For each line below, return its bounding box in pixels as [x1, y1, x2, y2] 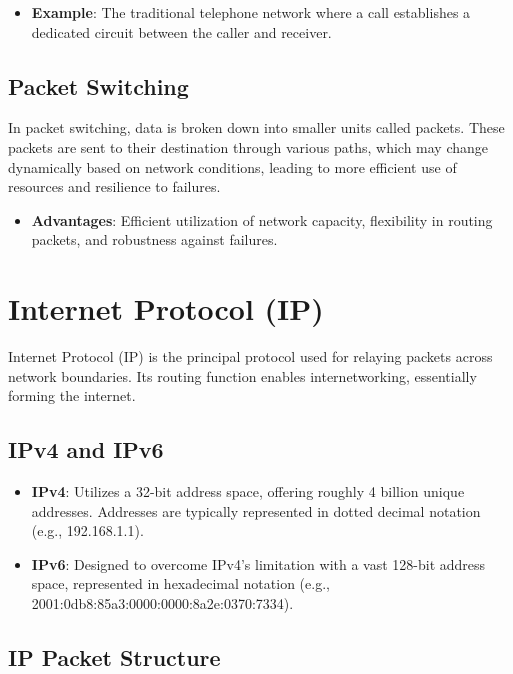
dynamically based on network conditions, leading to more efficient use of [8, 156, 457, 177]
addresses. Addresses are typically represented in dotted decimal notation [31, 500, 481, 521]
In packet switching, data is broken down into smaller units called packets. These [8, 117, 505, 138]
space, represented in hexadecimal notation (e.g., [31, 573, 330, 594]
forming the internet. [8, 385, 136, 406]
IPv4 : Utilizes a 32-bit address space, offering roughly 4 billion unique [31, 481, 465, 502]
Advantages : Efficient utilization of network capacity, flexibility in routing [31, 209, 493, 230]
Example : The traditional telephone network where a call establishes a [31, 2, 471, 22]
